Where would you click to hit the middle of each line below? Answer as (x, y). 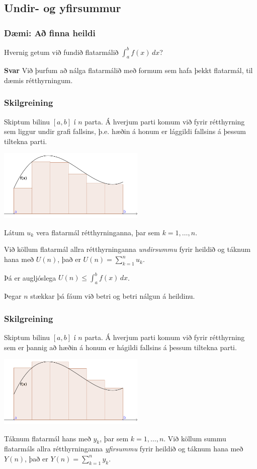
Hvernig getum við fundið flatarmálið (61, 52)
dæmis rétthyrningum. (38, 80)
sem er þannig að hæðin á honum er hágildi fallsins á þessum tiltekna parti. (120, 347)
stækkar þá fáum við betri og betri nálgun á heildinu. (113, 296)
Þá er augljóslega (30, 277)
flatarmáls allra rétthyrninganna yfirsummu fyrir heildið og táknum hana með (124, 449)
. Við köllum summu (195, 438)
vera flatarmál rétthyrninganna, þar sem (98, 232)
